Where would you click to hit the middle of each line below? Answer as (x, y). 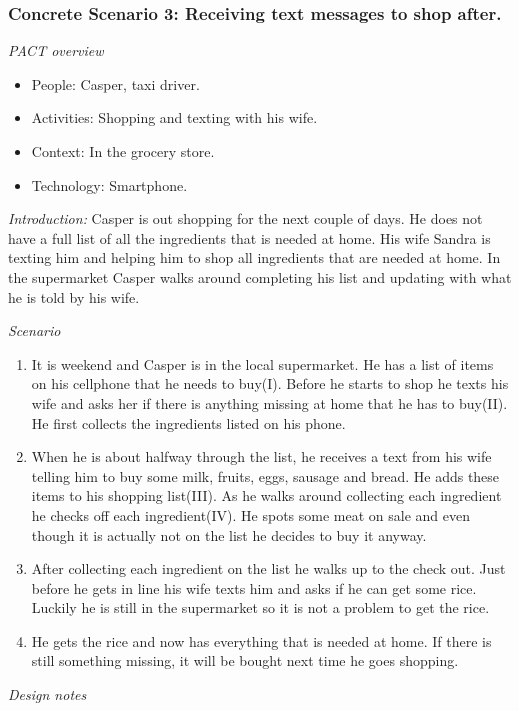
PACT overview (56, 50)
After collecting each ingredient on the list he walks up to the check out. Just (268, 568)
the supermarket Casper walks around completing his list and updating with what (260, 276)
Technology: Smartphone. (109, 184)
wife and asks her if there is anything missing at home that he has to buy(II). (269, 402)
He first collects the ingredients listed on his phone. (188, 422)
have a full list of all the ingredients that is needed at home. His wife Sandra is (249, 237)
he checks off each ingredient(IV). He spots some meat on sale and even (251, 514)
